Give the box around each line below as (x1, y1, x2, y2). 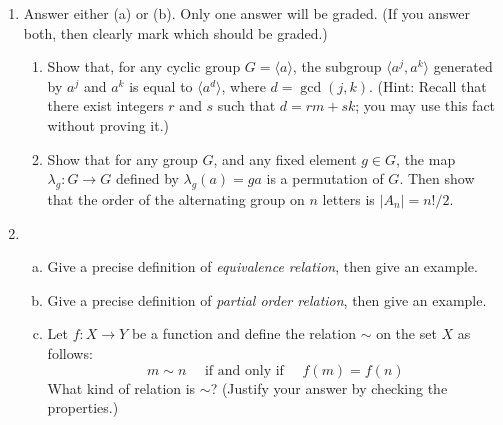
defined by (115, 168, 179, 189)
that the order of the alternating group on (47, 188, 305, 209)
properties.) (47, 397, 119, 418)
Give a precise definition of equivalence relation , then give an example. (47, 256, 478, 277)
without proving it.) (47, 114, 170, 135)
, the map (396, 148, 456, 169)
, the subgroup (292, 56, 382, 77)
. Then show (399, 168, 475, 189)
